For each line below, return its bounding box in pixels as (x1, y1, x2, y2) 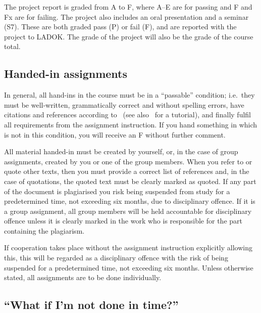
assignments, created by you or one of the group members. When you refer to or (4, 156, 252, 166)
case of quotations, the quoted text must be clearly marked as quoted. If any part (4, 175, 256, 186)
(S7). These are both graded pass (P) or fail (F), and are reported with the (4, 21, 237, 32)
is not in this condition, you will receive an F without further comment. (4, 129, 226, 140)
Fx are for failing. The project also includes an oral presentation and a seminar (4, 11, 249, 22)
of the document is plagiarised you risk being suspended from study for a (4, 186, 230, 196)
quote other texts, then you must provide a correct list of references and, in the (4, 166, 249, 176)
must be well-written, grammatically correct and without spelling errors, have (4, 99, 244, 110)
